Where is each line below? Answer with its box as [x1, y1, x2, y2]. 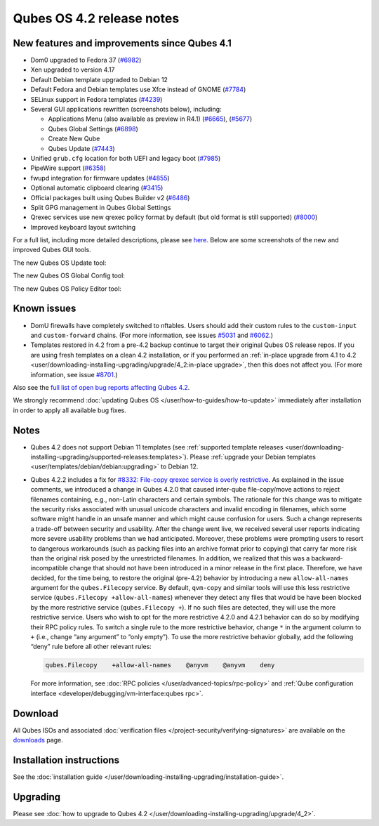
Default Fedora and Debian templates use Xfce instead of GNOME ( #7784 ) [30, 85, 246, 94]
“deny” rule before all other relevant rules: [30, 643, 152, 651]
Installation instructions [13, 754, 119, 766]
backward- [311, 553, 343, 562]
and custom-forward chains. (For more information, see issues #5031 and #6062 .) [30, 331, 274, 339]
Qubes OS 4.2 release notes [13, 11, 180, 26]
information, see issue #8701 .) [30, 370, 119, 379]
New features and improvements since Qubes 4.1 [13, 37, 232, 49]
